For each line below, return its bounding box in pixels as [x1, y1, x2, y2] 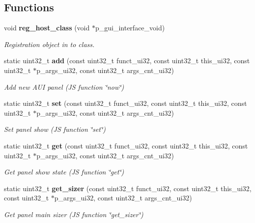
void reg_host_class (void [4, 23, 90, 33]
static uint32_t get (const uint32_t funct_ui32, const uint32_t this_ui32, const [4, 140, 248, 150]
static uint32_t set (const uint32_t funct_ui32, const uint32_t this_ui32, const [4, 98, 247, 108]
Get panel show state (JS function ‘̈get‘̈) [4, 167, 124, 177]
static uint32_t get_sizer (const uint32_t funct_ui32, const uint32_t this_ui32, [4, 183, 252, 193]
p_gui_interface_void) [95, 23, 165, 33]
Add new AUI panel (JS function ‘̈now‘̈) [4, 81, 124, 92]
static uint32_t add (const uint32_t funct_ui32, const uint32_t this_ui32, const [4, 55, 250, 66]
